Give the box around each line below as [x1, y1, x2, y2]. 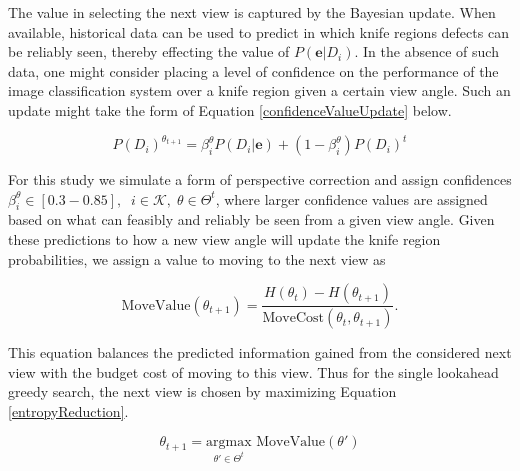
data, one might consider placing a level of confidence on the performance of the [8, 60, 499, 81]
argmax [206, 435, 252, 450]
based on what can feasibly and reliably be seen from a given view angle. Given [8, 209, 495, 230]
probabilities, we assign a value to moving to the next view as [8, 248, 386, 269]
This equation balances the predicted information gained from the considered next [8, 342, 512, 363]
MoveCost [262, 311, 324, 326]
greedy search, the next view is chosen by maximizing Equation [8, 381, 397, 402]
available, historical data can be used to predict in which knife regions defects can [8, 21, 509, 42]
